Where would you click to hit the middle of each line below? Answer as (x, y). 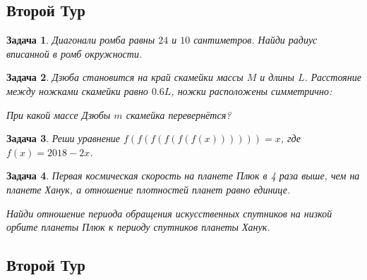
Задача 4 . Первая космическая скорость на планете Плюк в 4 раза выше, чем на (183, 176)
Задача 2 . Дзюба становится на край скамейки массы (125, 77)
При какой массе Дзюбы (59, 114)
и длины (277, 77)
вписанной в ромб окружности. (74, 53)
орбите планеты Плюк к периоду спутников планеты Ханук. (138, 227)
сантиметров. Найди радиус (255, 40)
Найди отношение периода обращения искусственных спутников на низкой (169, 213)
